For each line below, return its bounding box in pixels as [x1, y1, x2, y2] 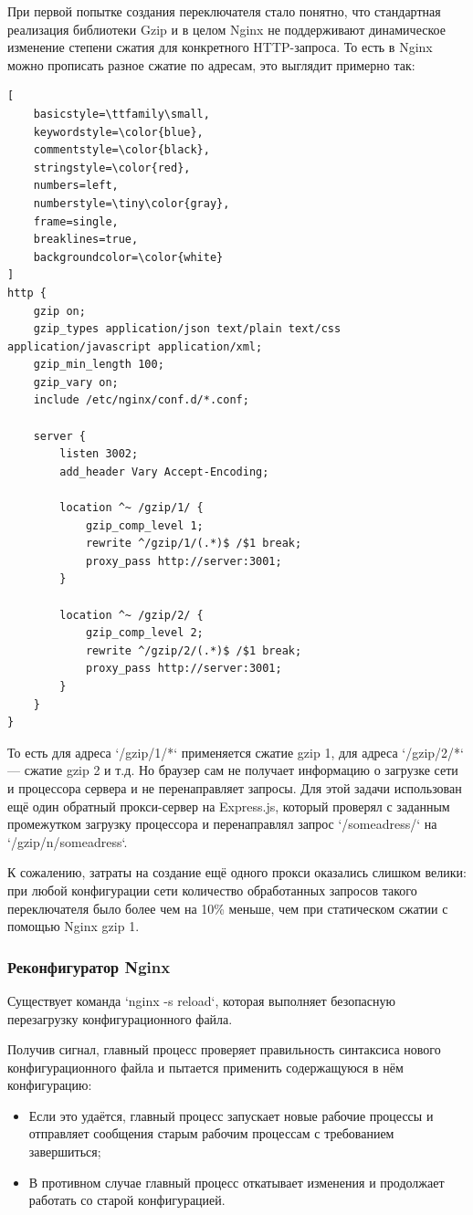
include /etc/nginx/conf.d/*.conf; [33, 393, 249, 407]
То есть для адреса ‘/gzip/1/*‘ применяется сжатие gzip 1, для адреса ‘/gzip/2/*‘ [7, 742, 464, 761]
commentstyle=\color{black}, [33, 143, 210, 157]
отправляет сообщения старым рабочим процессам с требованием [28, 1124, 394, 1143]
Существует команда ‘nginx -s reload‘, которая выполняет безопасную [7, 990, 396, 1010]
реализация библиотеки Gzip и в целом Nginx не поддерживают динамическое [7, 19, 446, 38]
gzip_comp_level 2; [85, 626, 204, 640]
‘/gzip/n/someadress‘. [7, 832, 128, 851]
